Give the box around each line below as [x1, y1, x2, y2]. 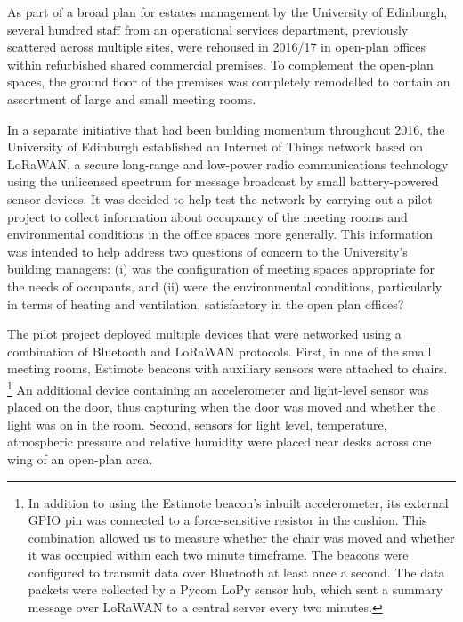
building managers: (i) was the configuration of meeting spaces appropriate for [7, 259, 435, 278]
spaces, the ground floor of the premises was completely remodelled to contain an [7, 72, 451, 91]
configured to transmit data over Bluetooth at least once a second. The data [28, 562, 445, 581]
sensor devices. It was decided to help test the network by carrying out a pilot [7, 189, 433, 208]
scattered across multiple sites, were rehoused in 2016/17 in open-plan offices [7, 37, 426, 56]
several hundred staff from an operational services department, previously [7, 20, 409, 38]
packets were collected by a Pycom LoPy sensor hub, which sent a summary [28, 580, 443, 599]
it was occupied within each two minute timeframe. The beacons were [28, 545, 409, 564]
